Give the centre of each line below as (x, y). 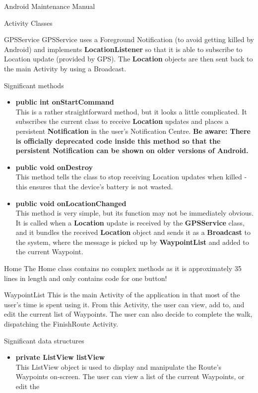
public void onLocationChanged (71, 203)
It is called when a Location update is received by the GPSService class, (130, 222)
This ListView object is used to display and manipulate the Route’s (119, 366)
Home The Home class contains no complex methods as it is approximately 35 (123, 268)
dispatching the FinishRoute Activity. (61, 324)
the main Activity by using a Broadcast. (65, 68)
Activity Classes (28, 23)
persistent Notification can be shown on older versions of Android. (132, 150)
